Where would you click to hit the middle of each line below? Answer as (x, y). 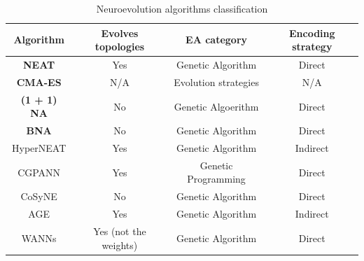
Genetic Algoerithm (216, 106)
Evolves (120, 33)
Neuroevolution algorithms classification (182, 8)
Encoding (312, 33)
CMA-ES (39, 82)
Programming (216, 179)
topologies (120, 47)
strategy (312, 47)
